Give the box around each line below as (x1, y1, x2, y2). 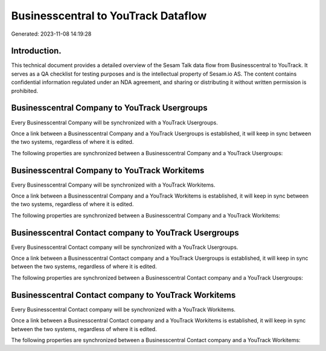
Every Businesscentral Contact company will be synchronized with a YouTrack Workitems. (11, 306, 235, 313)
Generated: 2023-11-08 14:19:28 (11, 30, 92, 37)
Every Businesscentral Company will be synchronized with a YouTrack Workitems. (11, 181, 216, 188)
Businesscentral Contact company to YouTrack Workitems (11, 290, 236, 300)
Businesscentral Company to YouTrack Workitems (11, 165, 205, 175)
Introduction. (11, 46, 62, 56)
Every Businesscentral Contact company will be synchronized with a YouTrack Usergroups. (11, 243, 238, 251)
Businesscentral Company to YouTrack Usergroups (11, 103, 208, 113)
